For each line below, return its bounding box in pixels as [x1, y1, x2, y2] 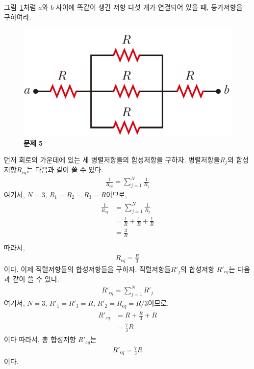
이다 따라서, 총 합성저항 [4, 334, 76, 344]
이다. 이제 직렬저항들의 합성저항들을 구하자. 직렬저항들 [4, 264, 171, 274]
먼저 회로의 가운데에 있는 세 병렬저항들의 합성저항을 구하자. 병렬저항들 [4, 154, 220, 164]
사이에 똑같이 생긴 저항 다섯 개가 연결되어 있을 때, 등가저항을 [55, 2, 243, 12]
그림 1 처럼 [4, 2, 36, 12]
